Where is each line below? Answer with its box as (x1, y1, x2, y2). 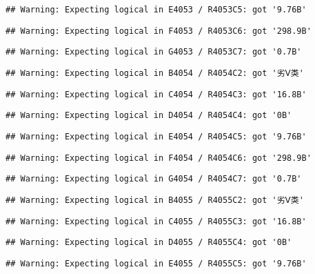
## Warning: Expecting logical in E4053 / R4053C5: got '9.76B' (6, 5, 307, 14)
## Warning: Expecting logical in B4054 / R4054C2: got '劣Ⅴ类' (6, 68, 304, 78)
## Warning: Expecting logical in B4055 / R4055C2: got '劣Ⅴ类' (6, 195, 304, 205)
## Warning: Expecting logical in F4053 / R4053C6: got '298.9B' (6, 26, 312, 36)
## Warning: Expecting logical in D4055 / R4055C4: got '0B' (6, 237, 292, 248)
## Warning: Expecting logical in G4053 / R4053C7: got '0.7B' (6, 47, 302, 57)
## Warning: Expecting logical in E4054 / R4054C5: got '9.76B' (6, 131, 307, 141)
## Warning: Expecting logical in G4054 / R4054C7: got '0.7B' (6, 174, 302, 184)
